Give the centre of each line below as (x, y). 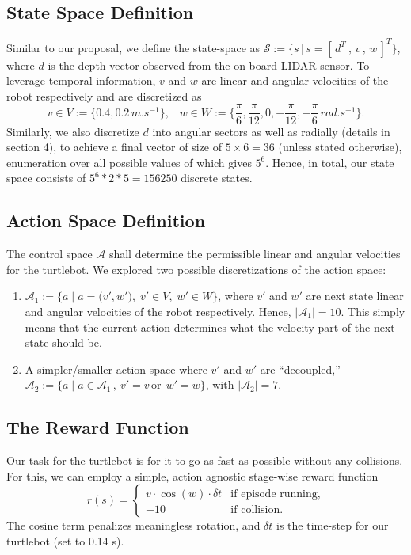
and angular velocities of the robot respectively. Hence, (158, 311)
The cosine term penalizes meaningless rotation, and (133, 525)
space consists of (46, 178)
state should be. (63, 342)
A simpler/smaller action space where (116, 369)
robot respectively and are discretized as (104, 95)
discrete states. (217, 178)
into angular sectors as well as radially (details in (271, 131)
